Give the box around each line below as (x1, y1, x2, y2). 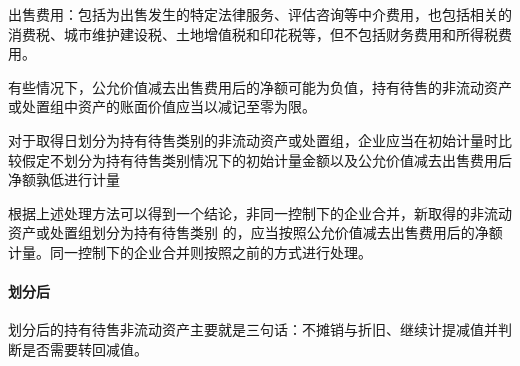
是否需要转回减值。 (21, 338, 148, 359)
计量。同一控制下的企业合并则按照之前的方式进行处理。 (8, 241, 372, 262)
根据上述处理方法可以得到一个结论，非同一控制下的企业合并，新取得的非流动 (8, 202, 512, 223)
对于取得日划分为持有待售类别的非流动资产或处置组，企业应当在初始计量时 (8, 129, 498, 150)
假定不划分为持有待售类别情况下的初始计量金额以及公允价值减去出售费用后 (21, 149, 512, 170)
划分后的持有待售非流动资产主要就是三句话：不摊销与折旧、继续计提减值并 (8, 319, 498, 340)
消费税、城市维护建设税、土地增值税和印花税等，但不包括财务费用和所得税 (8, 23, 498, 44)
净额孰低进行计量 (8, 169, 120, 190)
